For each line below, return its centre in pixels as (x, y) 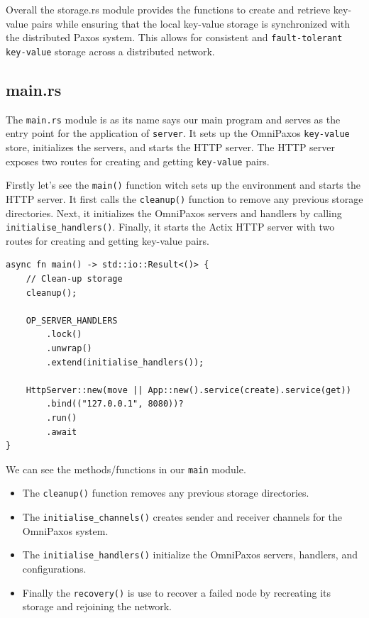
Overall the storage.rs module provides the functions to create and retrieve (168, 9)
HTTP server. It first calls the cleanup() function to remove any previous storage (184, 198)
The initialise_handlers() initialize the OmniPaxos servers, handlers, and (190, 554)
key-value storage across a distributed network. (110, 51)
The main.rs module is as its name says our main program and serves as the (173, 119)
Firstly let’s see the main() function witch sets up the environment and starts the (183, 185)
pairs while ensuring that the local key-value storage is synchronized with (191, 23)
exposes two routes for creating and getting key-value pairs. (138, 161)
